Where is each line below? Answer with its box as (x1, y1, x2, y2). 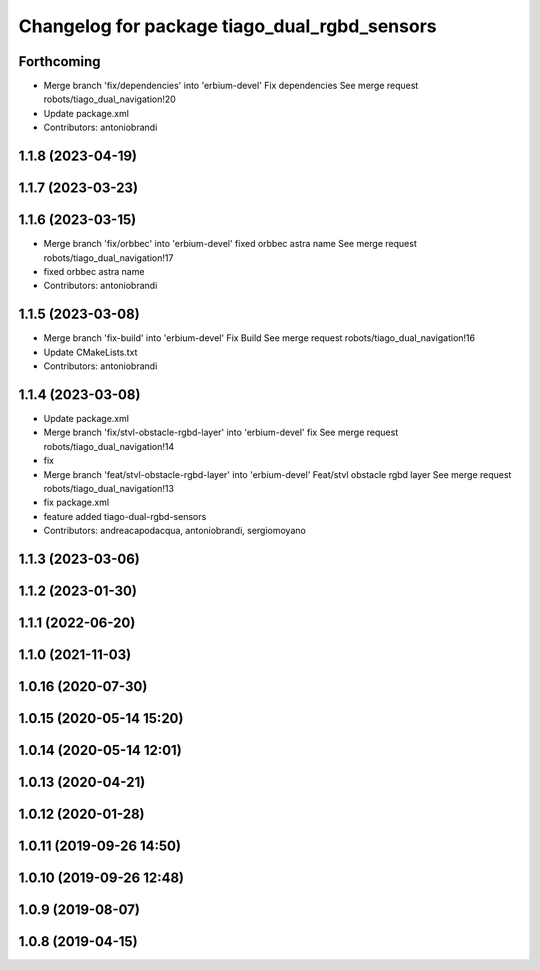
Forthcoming (18, 53, 101, 70)
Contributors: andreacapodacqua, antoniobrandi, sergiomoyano (43, 525, 307, 537)
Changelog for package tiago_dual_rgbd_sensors (18, 15, 437, 37)
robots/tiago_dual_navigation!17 (43, 251, 174, 264)
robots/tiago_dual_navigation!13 (43, 482, 175, 494)
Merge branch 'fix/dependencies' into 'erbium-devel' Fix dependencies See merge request (43, 80, 419, 92)
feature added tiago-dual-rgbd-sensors (43, 510, 207, 522)
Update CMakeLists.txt (43, 346, 138, 358)
